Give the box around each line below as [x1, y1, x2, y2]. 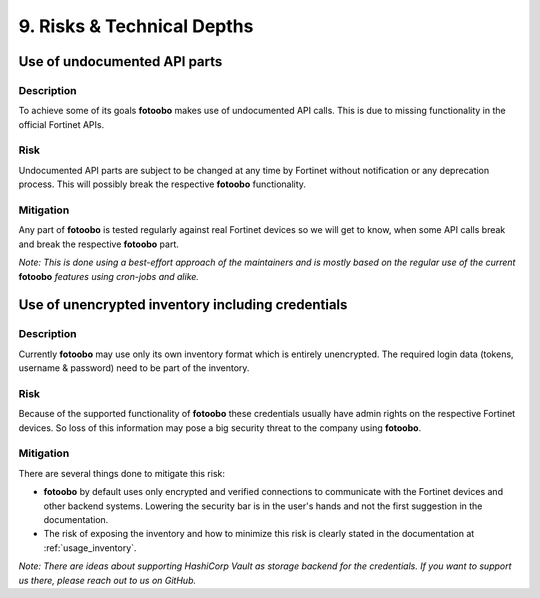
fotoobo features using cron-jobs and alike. [18, 270, 200, 282]
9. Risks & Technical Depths [18, 15, 254, 37]
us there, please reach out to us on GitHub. [18, 574, 197, 586]
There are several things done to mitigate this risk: [18, 467, 225, 479]
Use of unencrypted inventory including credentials [18, 296, 348, 314]
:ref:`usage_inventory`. [43, 541, 137, 554]
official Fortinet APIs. [18, 118, 105, 130]
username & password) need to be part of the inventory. [18, 362, 250, 374]
